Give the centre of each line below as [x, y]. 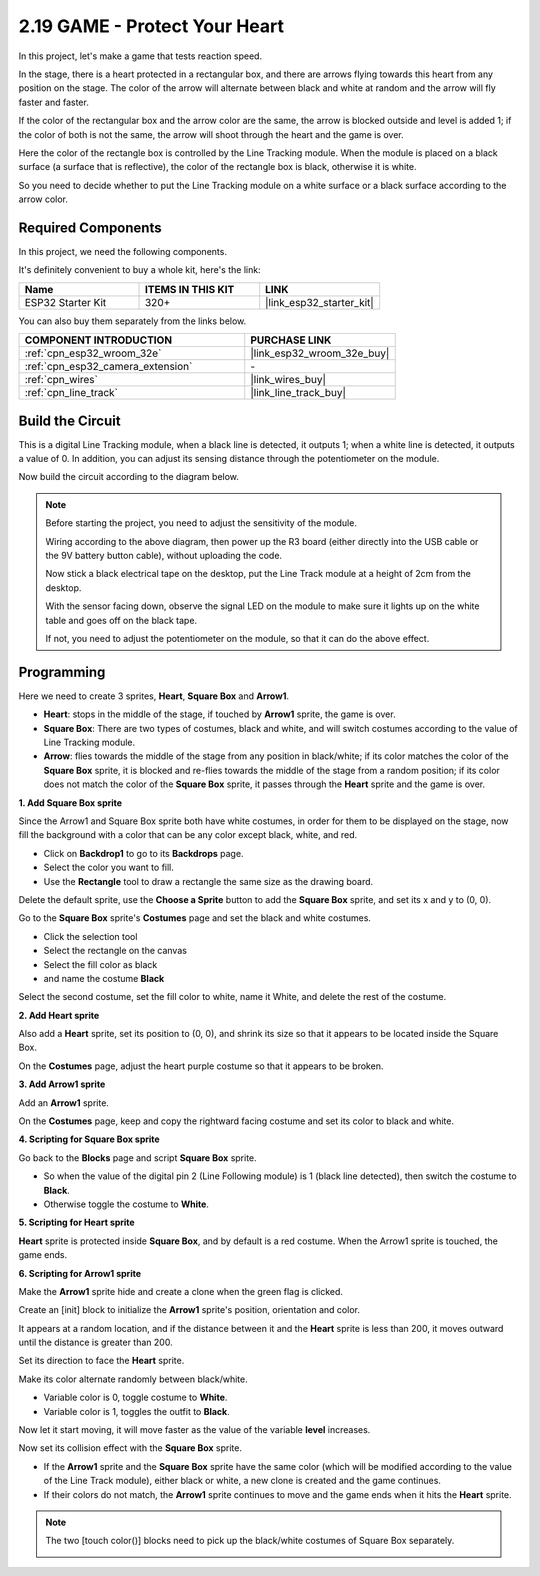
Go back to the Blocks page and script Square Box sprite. [137, 1157]
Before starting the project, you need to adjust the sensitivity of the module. [201, 523]
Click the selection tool [90, 936]
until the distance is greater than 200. [96, 1342]
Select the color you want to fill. [109, 867]
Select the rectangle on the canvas [115, 951]
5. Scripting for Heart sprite [76, 1222]
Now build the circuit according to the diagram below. [129, 477]
